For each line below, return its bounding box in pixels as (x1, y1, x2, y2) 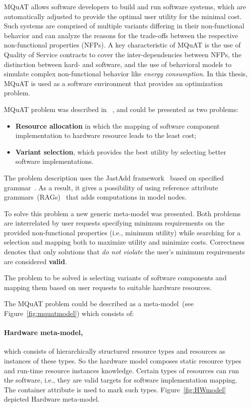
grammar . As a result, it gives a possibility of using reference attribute (4, 182, 218, 192)
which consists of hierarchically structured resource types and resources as (4, 346, 226, 356)
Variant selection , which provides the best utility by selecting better (15, 146, 227, 157)
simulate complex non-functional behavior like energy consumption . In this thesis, (4, 68, 248, 79)
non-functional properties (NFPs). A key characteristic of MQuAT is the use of (4, 40, 241, 50)
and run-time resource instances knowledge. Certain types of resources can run (4, 365, 239, 375)
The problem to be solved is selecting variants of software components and (4, 272, 227, 283)
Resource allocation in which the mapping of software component (15, 120, 220, 131)
